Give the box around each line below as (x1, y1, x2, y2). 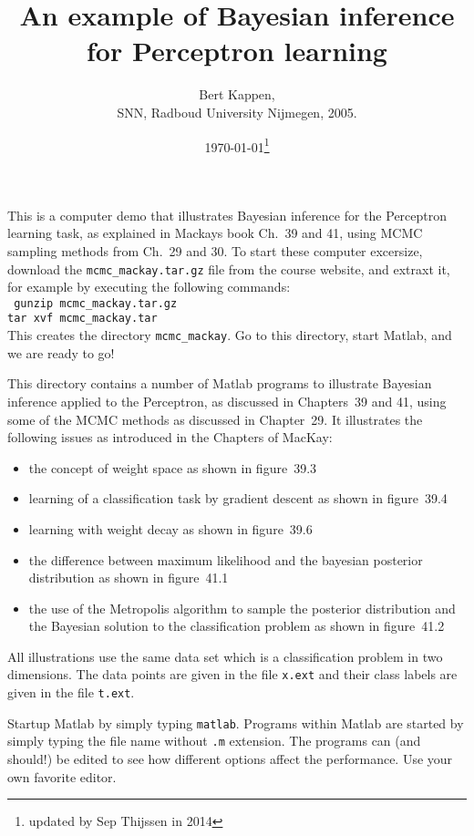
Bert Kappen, (199, 85, 275, 104)
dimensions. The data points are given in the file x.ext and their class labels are (7, 665, 458, 684)
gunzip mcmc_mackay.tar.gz (14, 296, 178, 310)
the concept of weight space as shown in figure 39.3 (28, 458, 317, 477)
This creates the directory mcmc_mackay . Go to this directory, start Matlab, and (7, 325, 452, 345)
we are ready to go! (7, 343, 115, 362)
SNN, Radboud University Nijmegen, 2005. (117, 102, 357, 121)
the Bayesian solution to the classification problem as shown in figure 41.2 (28, 616, 445, 635)
